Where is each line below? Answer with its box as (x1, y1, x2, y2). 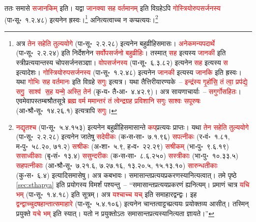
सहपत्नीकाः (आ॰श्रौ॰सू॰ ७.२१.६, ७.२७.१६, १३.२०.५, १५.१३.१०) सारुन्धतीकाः (16, 160, 218, 170)
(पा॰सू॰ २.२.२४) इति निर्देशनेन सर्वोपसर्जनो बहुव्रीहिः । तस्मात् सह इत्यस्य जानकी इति (16, 48, 226, 58)
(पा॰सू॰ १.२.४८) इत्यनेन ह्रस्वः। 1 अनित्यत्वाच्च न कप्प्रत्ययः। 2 (4, 13, 158, 25)
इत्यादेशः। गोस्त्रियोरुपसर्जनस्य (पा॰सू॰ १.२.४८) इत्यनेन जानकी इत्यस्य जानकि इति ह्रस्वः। (16, 67, 242, 77)
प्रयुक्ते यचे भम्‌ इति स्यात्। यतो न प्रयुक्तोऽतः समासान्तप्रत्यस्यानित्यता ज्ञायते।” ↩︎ (16, 208, 214, 218)
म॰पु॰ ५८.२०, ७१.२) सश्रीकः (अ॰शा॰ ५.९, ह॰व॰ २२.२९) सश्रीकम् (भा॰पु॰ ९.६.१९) (16, 141, 229, 151)
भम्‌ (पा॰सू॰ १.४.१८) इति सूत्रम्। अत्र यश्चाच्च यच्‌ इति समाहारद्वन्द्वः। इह (16, 189, 197, 199)
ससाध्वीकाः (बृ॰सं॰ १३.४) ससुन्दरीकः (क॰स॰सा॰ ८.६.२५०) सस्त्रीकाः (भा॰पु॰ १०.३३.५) (16, 150, 238, 161)
